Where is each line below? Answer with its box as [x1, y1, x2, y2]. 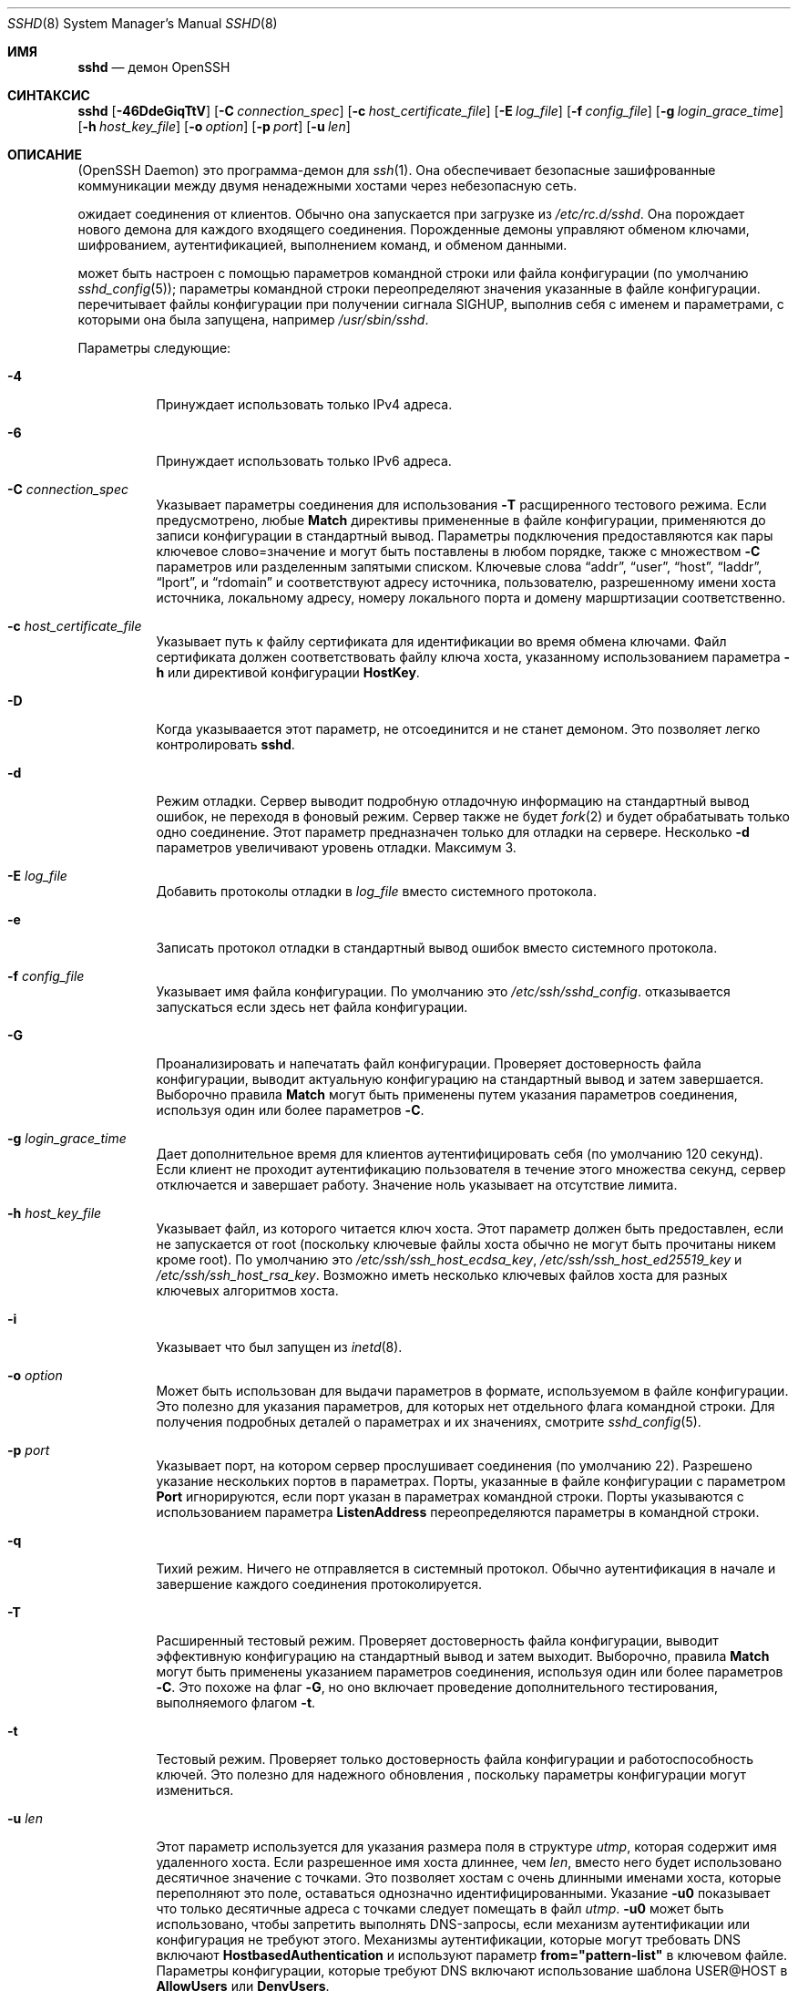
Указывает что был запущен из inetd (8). [156, 1339, 403, 1355]
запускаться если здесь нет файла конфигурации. [156, 999, 468, 1015]
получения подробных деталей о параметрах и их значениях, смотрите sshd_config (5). [156, 1414, 701, 1429]
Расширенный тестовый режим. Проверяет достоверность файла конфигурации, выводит [156, 1633, 719, 1648]
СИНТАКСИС [7, 88, 90, 103]
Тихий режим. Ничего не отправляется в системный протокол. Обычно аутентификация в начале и [156, 1561, 776, 1576]
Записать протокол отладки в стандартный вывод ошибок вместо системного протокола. [156, 940, 718, 955]
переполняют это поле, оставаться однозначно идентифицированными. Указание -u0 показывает [156, 1885, 771, 1901]
